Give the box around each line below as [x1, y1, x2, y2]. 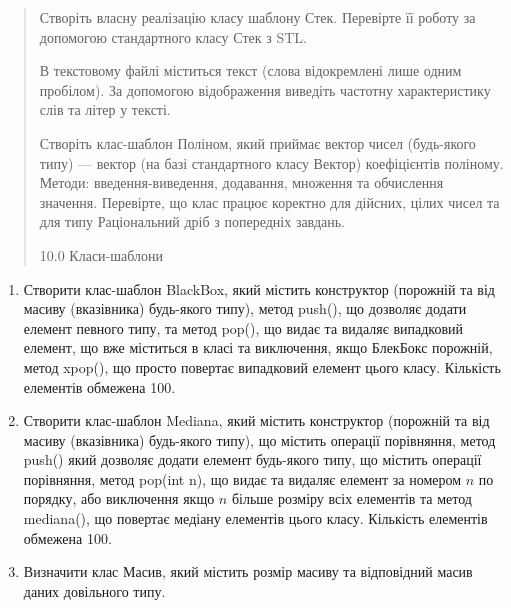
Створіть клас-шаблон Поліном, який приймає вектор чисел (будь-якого [39, 132, 476, 153]
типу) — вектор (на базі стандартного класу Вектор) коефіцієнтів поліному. [39, 152, 504, 173]
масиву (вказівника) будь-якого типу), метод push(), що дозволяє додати [23, 298, 467, 319]
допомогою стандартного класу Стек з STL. [39, 26, 307, 47]
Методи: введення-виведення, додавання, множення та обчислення [39, 172, 444, 193]
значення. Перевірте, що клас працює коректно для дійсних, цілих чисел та [39, 191, 500, 212]
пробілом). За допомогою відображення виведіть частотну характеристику [39, 79, 491, 100]
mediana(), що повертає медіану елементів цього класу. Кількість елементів [23, 508, 488, 529]
